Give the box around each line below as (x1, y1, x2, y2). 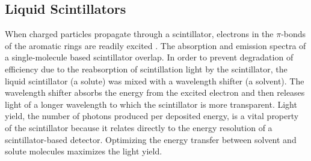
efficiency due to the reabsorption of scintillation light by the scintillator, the (5, 62, 288, 75)
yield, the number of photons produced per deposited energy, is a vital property (5, 110, 299, 122)
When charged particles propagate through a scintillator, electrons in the (5, 28, 274, 40)
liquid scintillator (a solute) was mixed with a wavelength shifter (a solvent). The (5, 74, 304, 87)
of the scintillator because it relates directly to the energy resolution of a (5, 121, 273, 133)
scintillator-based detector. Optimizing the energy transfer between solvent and (5, 133, 297, 145)
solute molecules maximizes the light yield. (5, 145, 162, 157)
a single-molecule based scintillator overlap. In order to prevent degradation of (5, 51, 294, 63)
